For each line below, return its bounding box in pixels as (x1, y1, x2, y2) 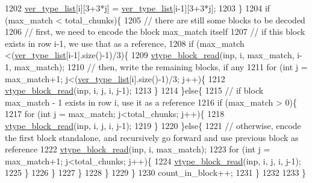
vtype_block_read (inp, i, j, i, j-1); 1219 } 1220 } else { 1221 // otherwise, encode (5, 119, 301, 131)
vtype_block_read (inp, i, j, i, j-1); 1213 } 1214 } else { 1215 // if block (5, 84, 264, 97)
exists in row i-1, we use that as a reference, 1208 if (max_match (5, 37, 245, 49)
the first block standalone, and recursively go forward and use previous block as (5, 131, 299, 143)
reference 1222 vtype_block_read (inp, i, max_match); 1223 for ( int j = (5, 143, 270, 155)
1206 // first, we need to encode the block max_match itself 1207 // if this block (5, 25, 305, 38)
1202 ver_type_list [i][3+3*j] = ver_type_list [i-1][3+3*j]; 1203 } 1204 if (5, 2, 270, 14)
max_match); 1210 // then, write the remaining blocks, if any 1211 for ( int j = (14, 60, 308, 73)
